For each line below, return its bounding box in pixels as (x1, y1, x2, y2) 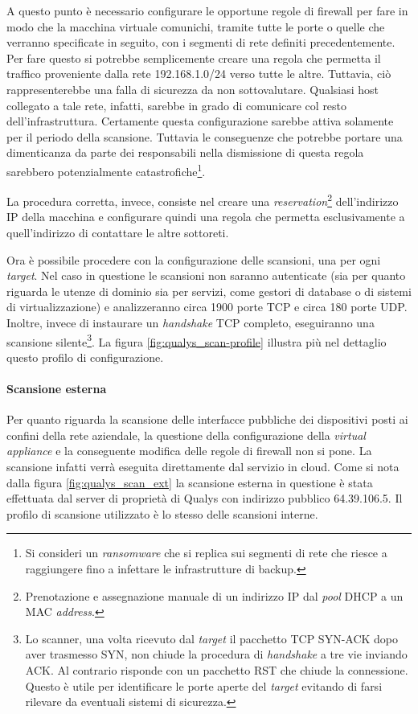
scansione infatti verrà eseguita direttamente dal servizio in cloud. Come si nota (6, 458, 400, 475)
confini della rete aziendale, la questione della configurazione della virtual (6, 426, 366, 443)
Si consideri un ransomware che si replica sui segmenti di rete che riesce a (25, 544, 387, 561)
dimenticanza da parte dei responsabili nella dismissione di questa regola (6, 144, 364, 161)
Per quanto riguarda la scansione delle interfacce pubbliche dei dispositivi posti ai (6, 411, 408, 428)
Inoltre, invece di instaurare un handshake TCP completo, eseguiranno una (6, 314, 375, 330)
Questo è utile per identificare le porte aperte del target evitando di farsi (25, 677, 383, 694)
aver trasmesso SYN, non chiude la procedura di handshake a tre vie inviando (25, 646, 408, 663)
